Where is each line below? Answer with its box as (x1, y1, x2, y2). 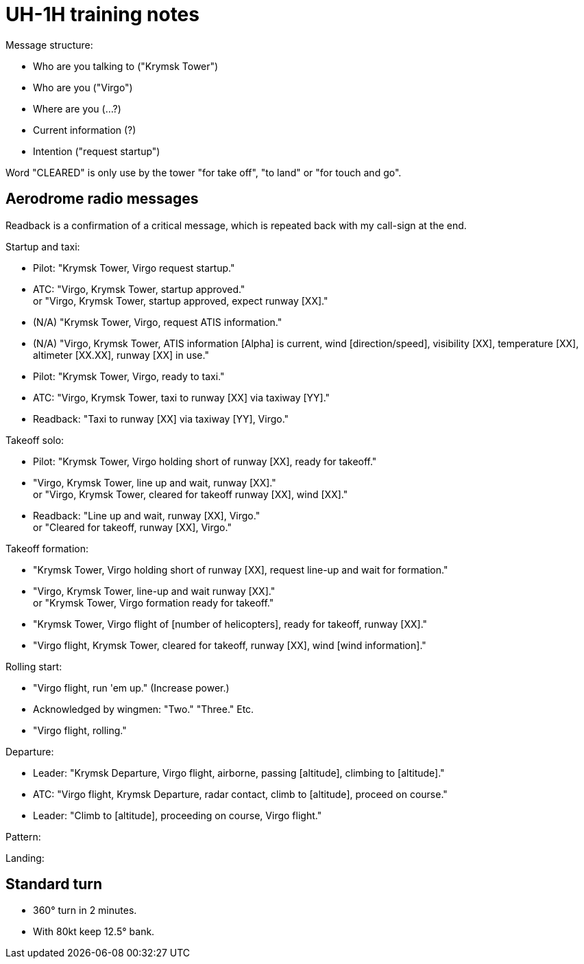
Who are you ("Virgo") (33, 81, 133, 93)
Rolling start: (5, 660, 62, 672)
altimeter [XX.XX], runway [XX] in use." (33, 349, 209, 361)
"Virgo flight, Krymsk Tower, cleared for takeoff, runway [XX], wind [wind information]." (33, 639, 426, 651)
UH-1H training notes (5, 3, 199, 26)
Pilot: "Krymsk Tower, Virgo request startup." (33, 261, 235, 274)
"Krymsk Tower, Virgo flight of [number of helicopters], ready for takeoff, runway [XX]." (33, 618, 428, 630)
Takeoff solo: (5, 434, 64, 446)
